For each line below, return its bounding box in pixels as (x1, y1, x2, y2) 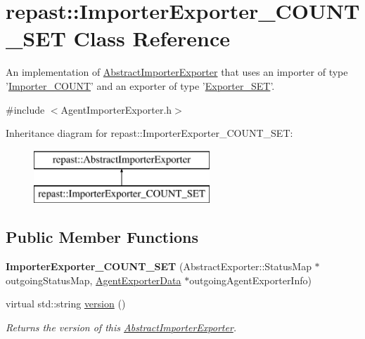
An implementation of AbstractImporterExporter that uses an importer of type (6, 65, 348, 79)
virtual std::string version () (6, 296, 126, 311)
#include (6, 102, 45, 117)
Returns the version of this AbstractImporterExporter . (6, 319, 237, 334)
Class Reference (73, 24, 231, 53)
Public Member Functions (6, 226, 198, 248)
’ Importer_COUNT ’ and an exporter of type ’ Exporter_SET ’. (6, 78, 275, 93)
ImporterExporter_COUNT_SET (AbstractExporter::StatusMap (6, 259, 312, 274)
